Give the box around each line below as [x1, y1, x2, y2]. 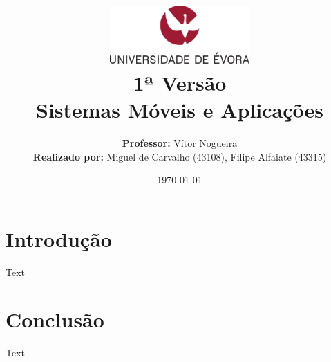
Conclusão [6, 305, 104, 334]
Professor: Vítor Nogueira [122, 135, 238, 150]
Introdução [6, 224, 112, 253]
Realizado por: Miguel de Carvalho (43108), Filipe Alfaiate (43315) [32, 149, 327, 163]
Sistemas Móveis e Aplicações [35, 96, 324, 124]
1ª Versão [133, 68, 227, 96]
